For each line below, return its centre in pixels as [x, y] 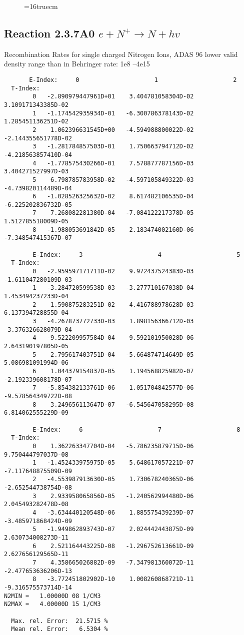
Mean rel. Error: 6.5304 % [59, 629]
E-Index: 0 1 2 [133, 80]
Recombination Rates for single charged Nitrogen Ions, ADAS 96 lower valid [121, 54]
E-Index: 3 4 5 [136, 255]
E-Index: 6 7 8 [136, 429]
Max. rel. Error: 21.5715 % [59, 621]
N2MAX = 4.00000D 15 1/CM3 [52, 604]
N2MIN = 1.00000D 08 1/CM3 [52, 596]
